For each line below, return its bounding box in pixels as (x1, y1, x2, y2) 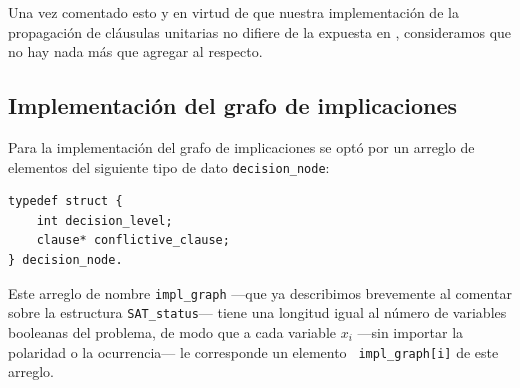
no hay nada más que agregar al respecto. (8, 41, 263, 62)
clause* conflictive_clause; (36, 233, 230, 248)
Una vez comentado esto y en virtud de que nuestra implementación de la (8, 2, 459, 22)
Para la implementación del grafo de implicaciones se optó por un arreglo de (8, 136, 475, 157)
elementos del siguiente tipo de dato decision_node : (8, 156, 330, 177)
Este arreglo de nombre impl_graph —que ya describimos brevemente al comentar (8, 282, 512, 303)
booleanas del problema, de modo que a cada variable (8, 321, 336, 342)
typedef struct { (8, 194, 123, 209)
